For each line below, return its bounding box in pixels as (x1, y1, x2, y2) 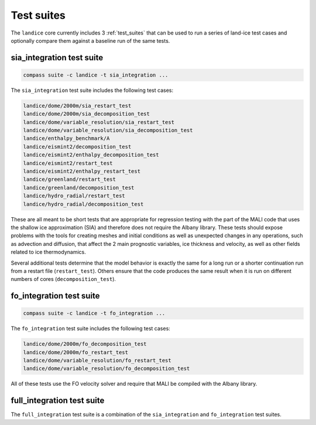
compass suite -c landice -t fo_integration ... (23, 310, 166, 317)
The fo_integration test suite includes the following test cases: (11, 325, 171, 332)
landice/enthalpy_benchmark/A (23, 135, 110, 142)
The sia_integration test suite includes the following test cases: (11, 87, 174, 94)
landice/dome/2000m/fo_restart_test (23, 349, 129, 355)
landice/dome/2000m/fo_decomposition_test (23, 341, 147, 348)
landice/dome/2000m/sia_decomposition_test (23, 111, 150, 117)
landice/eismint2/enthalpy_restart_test (23, 168, 140, 175)
